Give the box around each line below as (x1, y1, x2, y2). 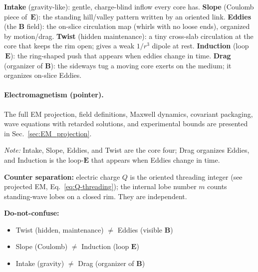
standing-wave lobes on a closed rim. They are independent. (4, 191, 187, 201)
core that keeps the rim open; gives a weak (4, 40, 135, 51)
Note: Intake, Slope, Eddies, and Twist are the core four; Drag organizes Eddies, (4, 145, 250, 155)
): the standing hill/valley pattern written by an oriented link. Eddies (35, 11, 252, 21)
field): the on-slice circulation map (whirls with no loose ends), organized (26, 21, 250, 31)
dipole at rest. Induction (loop (152, 40, 249, 51)
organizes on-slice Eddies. (4, 70, 82, 80)
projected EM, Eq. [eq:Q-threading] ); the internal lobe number (4, 181, 197, 192)
